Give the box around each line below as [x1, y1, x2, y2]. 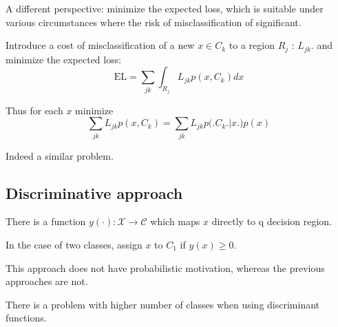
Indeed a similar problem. [6, 148, 114, 162]
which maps [150, 214, 200, 229]
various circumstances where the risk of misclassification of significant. [6, 14, 302, 29]
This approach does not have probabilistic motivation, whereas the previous [6, 260, 325, 275]
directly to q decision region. [211, 214, 332, 229]
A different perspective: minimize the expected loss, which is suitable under [6, 1, 324, 15]
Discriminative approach [6, 182, 183, 203]
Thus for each [6, 103, 63, 117]
